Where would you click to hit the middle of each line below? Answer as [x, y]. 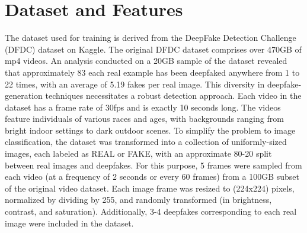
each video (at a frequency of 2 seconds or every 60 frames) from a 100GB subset [152, 177]
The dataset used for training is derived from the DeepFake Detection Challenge [151, 38]
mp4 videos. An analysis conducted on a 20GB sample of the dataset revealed [146, 61]
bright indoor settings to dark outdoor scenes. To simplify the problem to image [150, 130]
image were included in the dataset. [69, 223]
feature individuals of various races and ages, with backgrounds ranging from [144, 119]
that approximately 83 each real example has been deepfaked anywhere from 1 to [152, 72]
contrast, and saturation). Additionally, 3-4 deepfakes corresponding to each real [151, 211]
